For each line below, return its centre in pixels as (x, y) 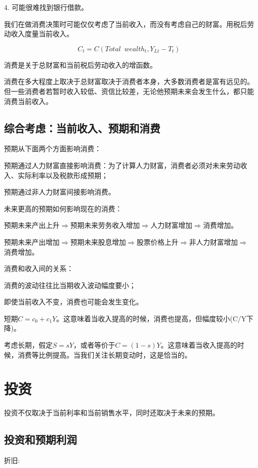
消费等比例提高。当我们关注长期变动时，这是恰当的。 (104, 354)
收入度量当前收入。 (42, 34)
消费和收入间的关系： (39, 268)
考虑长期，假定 (28, 345)
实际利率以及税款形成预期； (63, 175)
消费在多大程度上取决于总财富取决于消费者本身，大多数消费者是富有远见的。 (129, 81)
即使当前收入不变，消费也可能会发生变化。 (73, 302)
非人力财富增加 (214, 241)
